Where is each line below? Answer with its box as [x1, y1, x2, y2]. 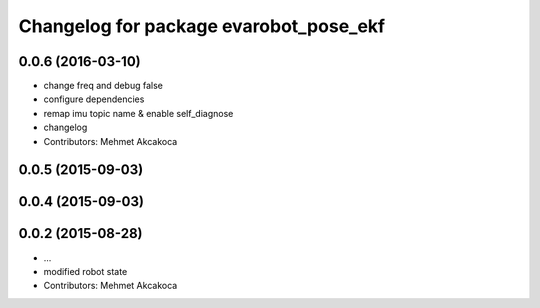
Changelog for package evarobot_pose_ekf [18, 15, 385, 37]
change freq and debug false [43, 80, 164, 92]
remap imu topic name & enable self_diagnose [43, 107, 234, 119]
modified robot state [43, 265, 128, 277]
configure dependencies [43, 93, 145, 105]
